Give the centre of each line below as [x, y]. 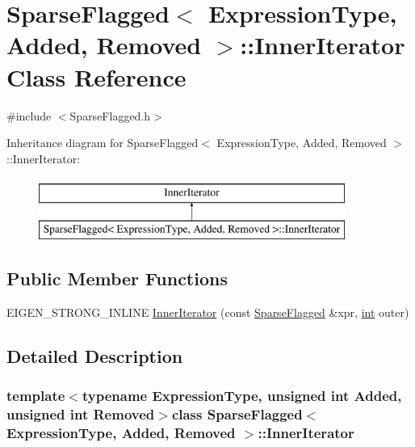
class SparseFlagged [237, 413]
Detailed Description [95, 355]
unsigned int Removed [81, 413]
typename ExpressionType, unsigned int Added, [242, 395]
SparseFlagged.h [110, 115]
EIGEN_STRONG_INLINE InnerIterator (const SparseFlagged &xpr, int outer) [208, 312]
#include [29, 115]
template [36, 395]
